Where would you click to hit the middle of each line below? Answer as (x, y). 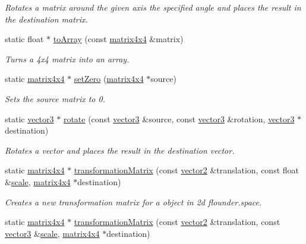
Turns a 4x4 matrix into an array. (67, 58)
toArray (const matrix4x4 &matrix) (118, 39)
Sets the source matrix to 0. (55, 98)
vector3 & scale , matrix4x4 (52, 233)
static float (24, 39)
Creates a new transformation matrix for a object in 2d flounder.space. (133, 202)
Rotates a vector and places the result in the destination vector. (120, 150)
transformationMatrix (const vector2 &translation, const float (186, 170)
